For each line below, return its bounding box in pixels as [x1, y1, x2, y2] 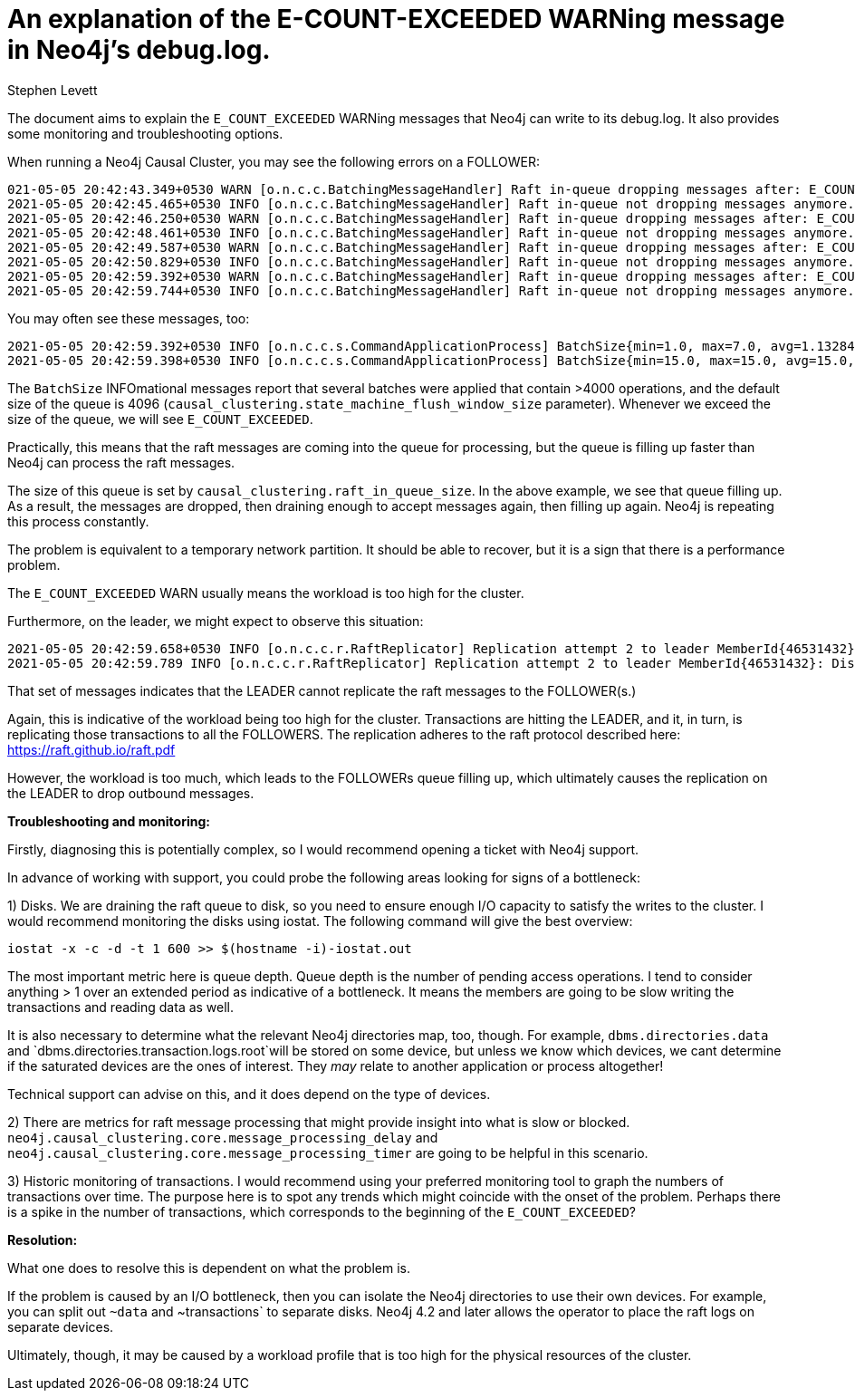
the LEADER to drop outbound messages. [7, 785, 255, 801]
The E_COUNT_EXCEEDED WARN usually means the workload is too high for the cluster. [7, 584, 524, 601]
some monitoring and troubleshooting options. [7, 125, 283, 141]
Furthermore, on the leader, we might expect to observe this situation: [7, 612, 424, 629]
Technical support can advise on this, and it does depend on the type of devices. [7, 1085, 491, 1102]
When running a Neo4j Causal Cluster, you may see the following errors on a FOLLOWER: [7, 153, 540, 169]
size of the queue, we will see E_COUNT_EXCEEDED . [7, 410, 313, 427]
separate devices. [7, 1318, 114, 1335]
